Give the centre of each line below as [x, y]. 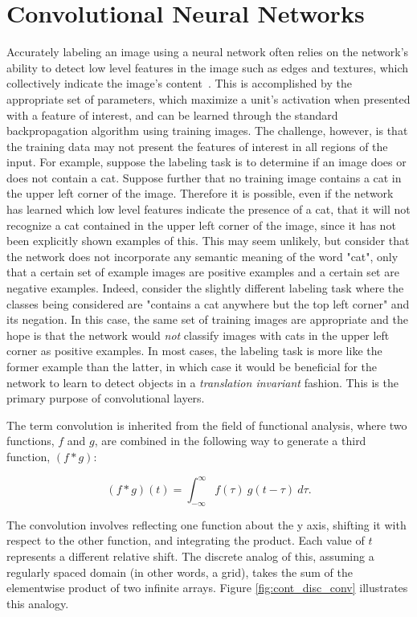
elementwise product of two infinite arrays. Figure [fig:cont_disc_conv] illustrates [207, 588]
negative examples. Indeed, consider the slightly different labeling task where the [205, 288]
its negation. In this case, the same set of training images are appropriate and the [207, 319]
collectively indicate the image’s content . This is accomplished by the [179, 83]
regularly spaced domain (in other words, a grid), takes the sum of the [180, 572]
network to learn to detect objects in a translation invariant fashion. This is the [202, 382]
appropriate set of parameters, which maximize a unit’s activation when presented [208, 98]
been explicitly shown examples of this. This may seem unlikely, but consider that [208, 241]
